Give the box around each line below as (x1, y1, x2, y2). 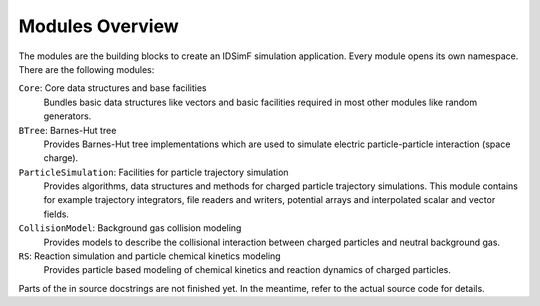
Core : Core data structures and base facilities (18, 82, 207, 94)
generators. (43, 110, 92, 122)
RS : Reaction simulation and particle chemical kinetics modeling (18, 250, 281, 262)
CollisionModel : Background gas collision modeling (18, 222, 242, 234)
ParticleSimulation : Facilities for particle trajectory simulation (18, 166, 289, 178)
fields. (43, 208, 70, 220)
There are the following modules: (18, 63, 155, 75)
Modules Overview (18, 15, 179, 37)
